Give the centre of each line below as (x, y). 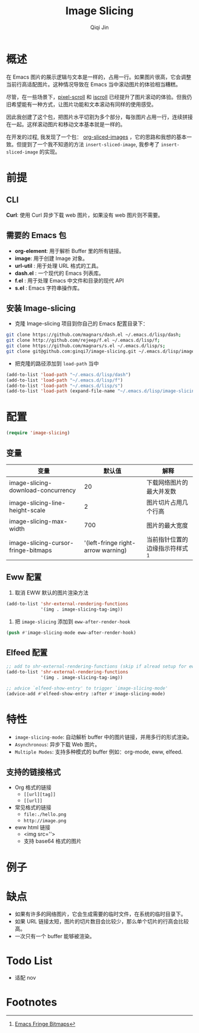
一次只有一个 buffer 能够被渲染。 (55, 936)
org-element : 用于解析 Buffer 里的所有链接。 (69, 251)
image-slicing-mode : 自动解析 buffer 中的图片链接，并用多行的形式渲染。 (103, 737)
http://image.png (45, 821)
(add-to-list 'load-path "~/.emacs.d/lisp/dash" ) (69, 374)
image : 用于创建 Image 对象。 (51, 258)
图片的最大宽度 (167, 525)
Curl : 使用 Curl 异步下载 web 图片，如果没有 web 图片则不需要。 (85, 215)
